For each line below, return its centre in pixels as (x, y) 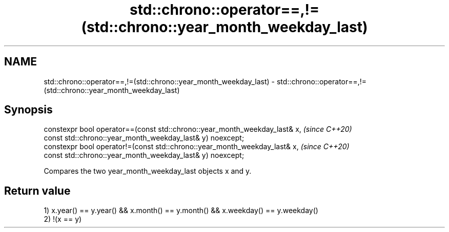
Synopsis (28, 110)
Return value (37, 191)
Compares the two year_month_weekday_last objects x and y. (148, 171)
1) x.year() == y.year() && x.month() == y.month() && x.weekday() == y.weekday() (181, 211)
